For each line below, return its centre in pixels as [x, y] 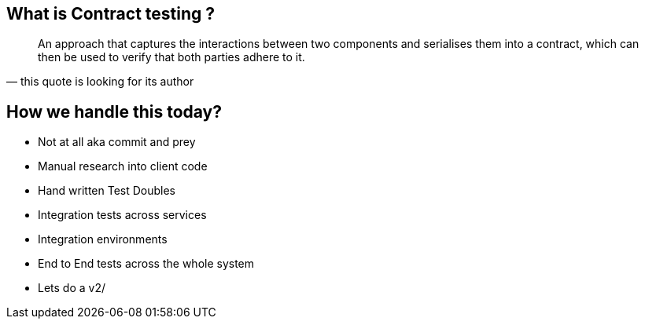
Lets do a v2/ [72, 288]
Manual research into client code [123, 166]
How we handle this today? [114, 111]
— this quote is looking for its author [100, 82]
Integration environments [103, 239]
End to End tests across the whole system [146, 264]
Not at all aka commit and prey [117, 142]
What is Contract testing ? [111, 14]
